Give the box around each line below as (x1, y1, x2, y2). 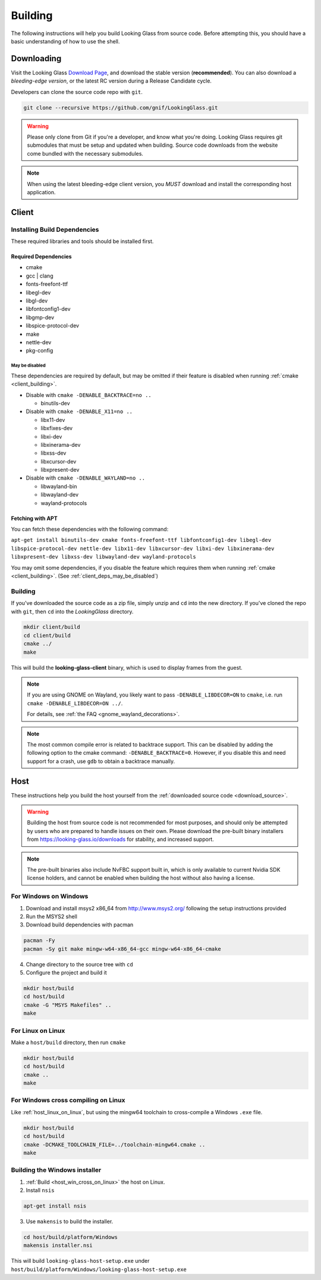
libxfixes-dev (40, 425, 73, 432)
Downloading (11, 53, 62, 64)
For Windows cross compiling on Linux (11, 1096, 125, 1105)
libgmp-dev (26, 314, 55, 321)
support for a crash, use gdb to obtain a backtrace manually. (27, 758, 175, 765)
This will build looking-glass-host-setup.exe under (11, 1257, 150, 1265)
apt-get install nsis (23, 1203, 87, 1209)
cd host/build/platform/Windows (23, 1234, 118, 1241)
